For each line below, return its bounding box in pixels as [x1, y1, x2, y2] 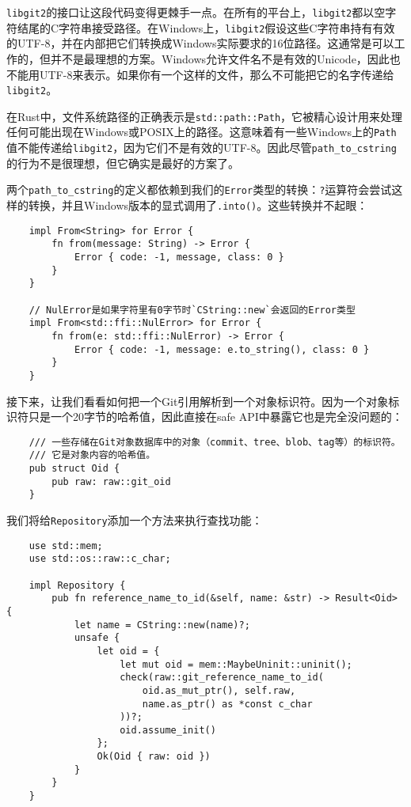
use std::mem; [29, 540, 103, 551]
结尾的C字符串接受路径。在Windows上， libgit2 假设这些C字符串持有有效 [17, 19, 395, 36]
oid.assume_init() [120, 724, 216, 736]
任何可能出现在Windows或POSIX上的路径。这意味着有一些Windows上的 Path [6, 123, 397, 140]
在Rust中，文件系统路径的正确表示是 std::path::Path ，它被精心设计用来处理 [6, 108, 403, 124]
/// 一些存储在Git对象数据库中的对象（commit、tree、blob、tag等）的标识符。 [29, 436, 401, 448]
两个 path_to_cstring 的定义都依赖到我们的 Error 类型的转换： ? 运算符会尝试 [6, 181, 392, 198]
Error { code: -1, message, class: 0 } [74, 251, 284, 263]
